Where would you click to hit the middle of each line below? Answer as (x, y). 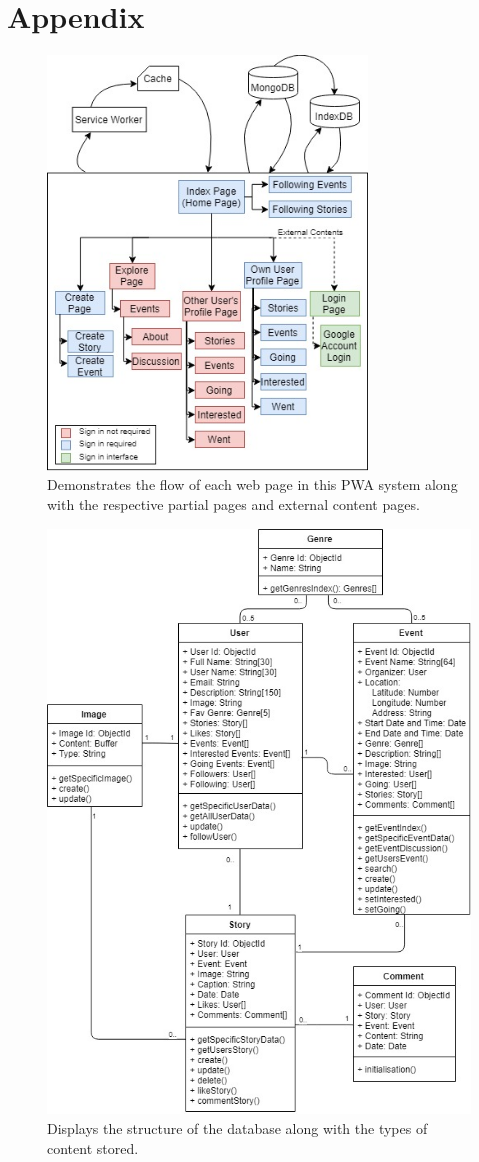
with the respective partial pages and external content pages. (233, 504)
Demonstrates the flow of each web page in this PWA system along (252, 484)
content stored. (93, 1147)
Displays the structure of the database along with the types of (237, 1127)
